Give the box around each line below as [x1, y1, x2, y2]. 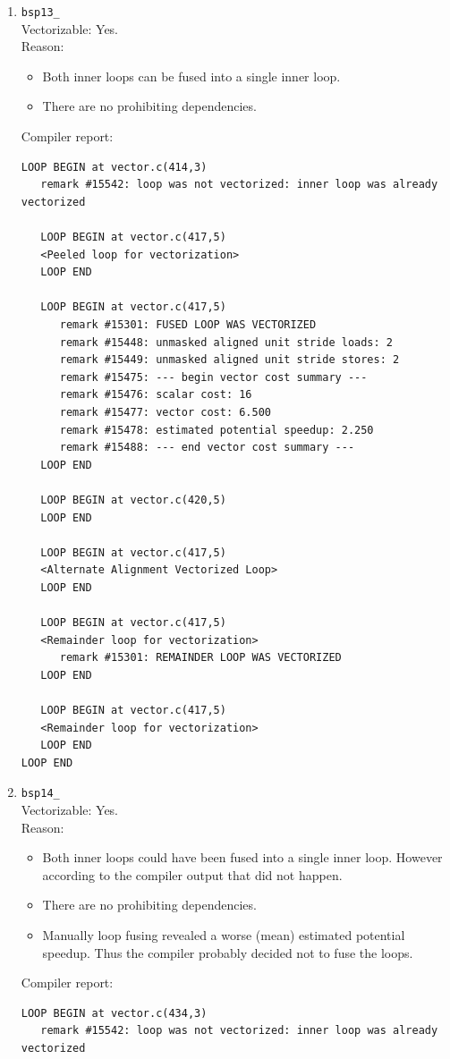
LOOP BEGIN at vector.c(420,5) [40, 493, 226, 506]
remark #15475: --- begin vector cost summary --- [59, 370, 368, 384]
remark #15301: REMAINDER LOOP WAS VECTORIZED [59, 651, 342, 665]
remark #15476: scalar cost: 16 [59, 388, 252, 402]
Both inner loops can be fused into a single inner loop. [42, 66, 341, 85]
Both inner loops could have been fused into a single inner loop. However [42, 848, 443, 867]
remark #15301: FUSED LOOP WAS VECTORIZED [59, 318, 317, 331]
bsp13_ [21, 6, 60, 19]
